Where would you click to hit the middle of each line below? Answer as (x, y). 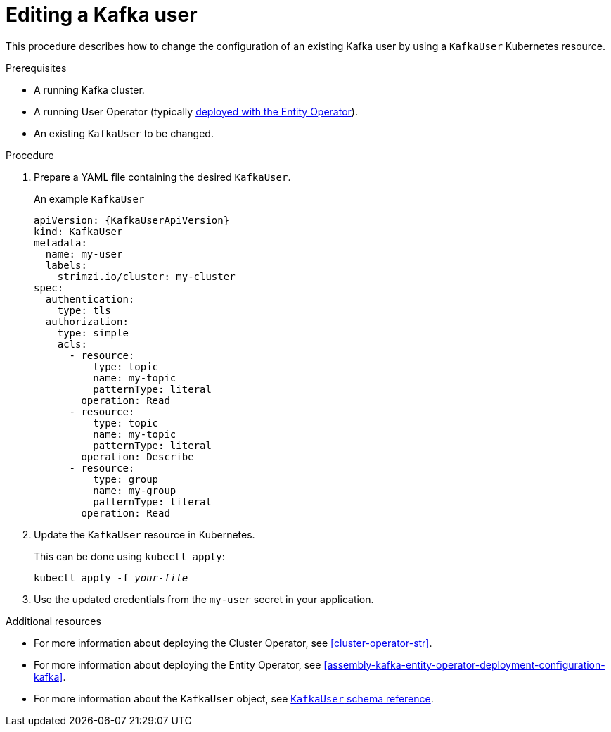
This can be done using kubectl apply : (129, 556)
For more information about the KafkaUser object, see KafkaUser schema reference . (234, 698)
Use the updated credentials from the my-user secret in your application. (204, 599)
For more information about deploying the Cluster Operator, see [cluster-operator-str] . (233, 643)
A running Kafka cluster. (89, 89)
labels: (66, 265)
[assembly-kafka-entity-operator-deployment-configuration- (464, 664)
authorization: (87, 321)
